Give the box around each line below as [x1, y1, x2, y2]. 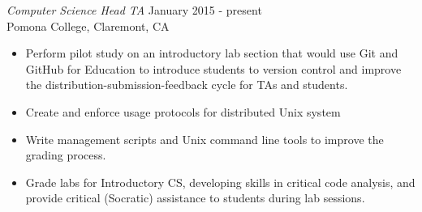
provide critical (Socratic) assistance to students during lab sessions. [25, 189, 365, 206]
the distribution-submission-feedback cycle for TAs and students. [25, 76, 348, 93]
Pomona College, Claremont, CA [6, 17, 170, 34]
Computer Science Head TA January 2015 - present [6, 2, 262, 18]
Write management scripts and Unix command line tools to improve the [25, 130, 384, 147]
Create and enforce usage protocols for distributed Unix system [25, 103, 341, 120]
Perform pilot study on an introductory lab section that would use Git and [25, 45, 398, 61]
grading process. [25, 146, 106, 163]
